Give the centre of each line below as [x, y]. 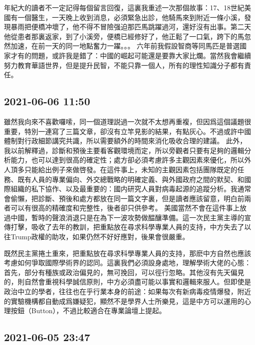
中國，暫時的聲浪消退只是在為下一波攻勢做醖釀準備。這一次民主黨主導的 [127, 217]
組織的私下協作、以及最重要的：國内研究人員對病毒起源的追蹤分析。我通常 [131, 189]
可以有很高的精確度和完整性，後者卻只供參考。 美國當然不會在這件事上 [125, 208]
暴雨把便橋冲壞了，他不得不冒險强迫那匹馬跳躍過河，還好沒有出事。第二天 [131, 27]
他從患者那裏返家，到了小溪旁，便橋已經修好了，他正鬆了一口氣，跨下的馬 [124, 36]
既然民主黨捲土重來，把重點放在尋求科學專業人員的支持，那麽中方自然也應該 [127, 253]
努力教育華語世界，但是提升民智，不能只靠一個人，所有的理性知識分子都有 [124, 65]
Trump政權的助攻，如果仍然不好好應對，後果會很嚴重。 [100, 237]
